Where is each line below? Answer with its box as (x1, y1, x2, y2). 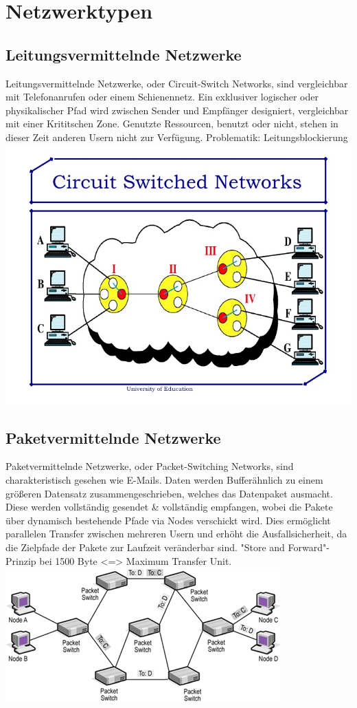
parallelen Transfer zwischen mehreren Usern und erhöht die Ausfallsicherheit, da (5, 526, 347, 541)
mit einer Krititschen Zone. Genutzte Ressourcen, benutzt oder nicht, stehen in (5, 116, 338, 131)
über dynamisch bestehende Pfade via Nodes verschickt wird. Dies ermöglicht (5, 513, 331, 527)
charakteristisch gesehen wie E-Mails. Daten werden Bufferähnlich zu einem (5, 472, 323, 486)
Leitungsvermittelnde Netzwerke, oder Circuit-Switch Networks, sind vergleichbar (5, 76, 348, 90)
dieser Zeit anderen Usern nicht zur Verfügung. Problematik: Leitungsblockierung (5, 129, 348, 144)
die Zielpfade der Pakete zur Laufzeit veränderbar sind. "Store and (5, 539, 285, 554)
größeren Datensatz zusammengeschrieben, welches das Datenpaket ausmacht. (5, 486, 333, 500)
